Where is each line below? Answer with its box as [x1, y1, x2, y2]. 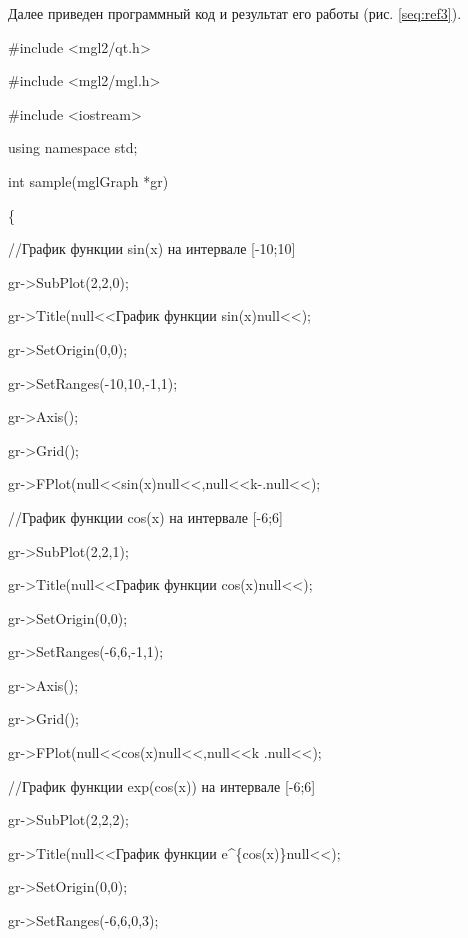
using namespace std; [8, 137, 138, 158]
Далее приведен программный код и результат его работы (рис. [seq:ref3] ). [8, 3, 462, 23]
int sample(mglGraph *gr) [8, 170, 169, 191]
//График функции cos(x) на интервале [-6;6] [8, 506, 283, 527]
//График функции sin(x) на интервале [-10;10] [8, 238, 296, 259]
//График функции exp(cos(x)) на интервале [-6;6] [8, 775, 316, 796]
